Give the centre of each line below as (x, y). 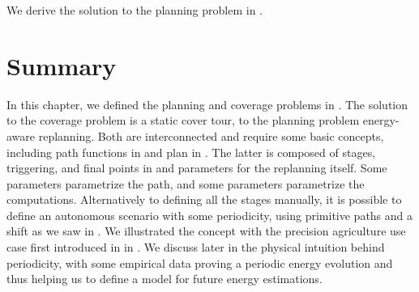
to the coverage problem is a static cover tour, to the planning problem (183, 120)
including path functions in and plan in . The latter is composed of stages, (191, 152)
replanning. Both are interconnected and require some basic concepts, (211, 135)
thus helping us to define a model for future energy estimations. (165, 279)
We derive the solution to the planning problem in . (135, 10)
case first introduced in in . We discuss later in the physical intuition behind (196, 247)
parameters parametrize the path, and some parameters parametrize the (186, 183)
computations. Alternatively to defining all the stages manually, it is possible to (204, 199)
